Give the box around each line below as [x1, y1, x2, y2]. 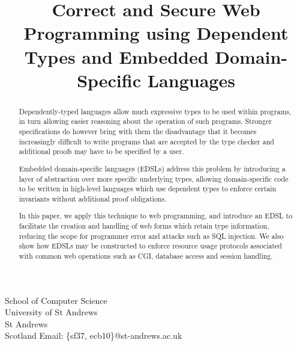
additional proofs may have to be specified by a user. [19, 146, 184, 156]
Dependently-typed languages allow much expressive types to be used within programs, [19, 106, 292, 116]
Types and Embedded [24, 44, 209, 69]
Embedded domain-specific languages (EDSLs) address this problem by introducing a [19, 163, 286, 173]
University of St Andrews [5, 306, 98, 318]
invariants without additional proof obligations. [19, 193, 167, 203]
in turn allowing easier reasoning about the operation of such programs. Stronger [19, 116, 272, 126]
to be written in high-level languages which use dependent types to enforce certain [19, 184, 277, 194]
